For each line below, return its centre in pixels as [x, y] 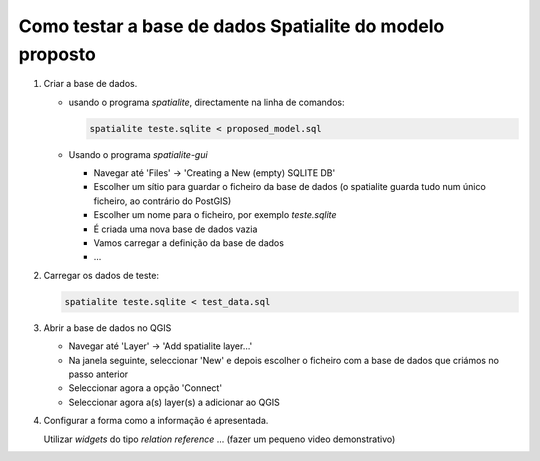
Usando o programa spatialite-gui [138, 154]
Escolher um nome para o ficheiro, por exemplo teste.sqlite [215, 215]
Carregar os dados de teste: [101, 275]
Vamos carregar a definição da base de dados [189, 243]
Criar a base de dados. [90, 84]
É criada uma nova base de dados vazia [175, 229]
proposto [57, 54]
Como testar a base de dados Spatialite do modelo [231, 26]
